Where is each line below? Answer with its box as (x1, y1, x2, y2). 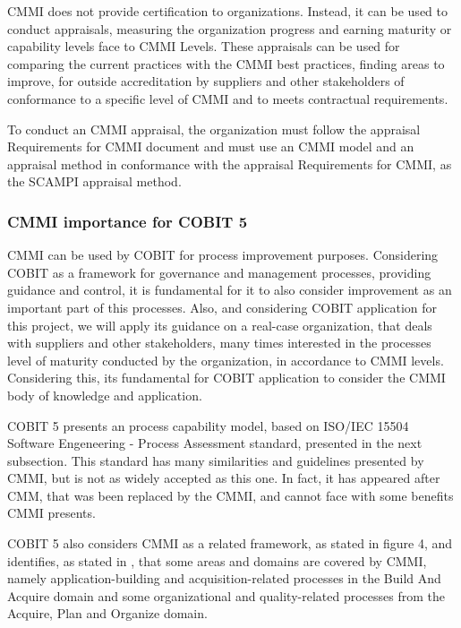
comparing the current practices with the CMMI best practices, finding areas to (7, 54, 445, 73)
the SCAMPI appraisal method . (7, 172, 182, 191)
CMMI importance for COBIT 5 (7, 210, 248, 232)
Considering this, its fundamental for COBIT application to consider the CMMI (7, 368, 446, 387)
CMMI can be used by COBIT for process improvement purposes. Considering (7, 245, 439, 264)
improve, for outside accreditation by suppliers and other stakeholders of (7, 72, 405, 90)
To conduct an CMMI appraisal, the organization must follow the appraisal (7, 119, 421, 138)
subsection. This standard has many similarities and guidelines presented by (7, 451, 424, 469)
